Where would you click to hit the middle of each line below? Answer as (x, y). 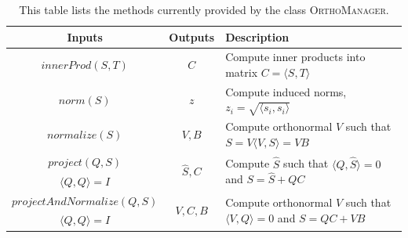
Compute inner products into (295, 57)
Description (257, 36)
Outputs (192, 36)
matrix (242, 72)
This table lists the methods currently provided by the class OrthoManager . (204, 9)
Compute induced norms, (286, 91)
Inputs (85, 36)
